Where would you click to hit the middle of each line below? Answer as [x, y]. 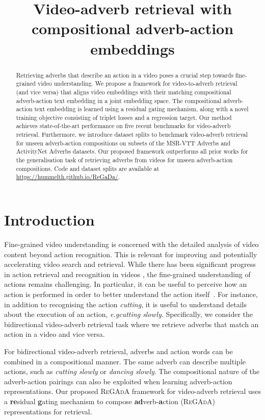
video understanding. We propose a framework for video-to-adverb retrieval [138, 83]
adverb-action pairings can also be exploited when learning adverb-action [118, 381]
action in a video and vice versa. [55, 334]
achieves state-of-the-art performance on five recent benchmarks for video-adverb [123, 126]
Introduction [49, 220]
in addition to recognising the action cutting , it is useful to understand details [125, 304]
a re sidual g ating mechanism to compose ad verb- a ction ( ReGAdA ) [110, 401]
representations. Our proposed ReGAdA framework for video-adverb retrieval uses [132, 391]
